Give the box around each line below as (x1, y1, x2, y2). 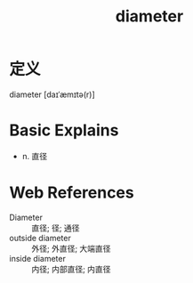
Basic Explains (9, 120, 119, 141)
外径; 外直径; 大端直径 (31, 243, 111, 254)
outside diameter (9, 232, 71, 243)
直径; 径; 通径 (31, 222, 80, 233)
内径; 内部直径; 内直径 (31, 263, 111, 274)
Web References (9, 182, 135, 203)
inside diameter (9, 253, 67, 263)
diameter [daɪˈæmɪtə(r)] (9, 89, 95, 100)
